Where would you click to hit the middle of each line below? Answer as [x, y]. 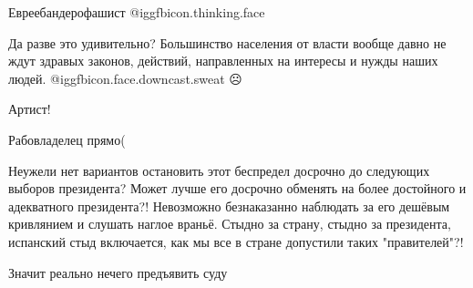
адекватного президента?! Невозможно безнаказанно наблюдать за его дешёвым [229, 206]
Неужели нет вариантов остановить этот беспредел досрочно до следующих [219, 170]
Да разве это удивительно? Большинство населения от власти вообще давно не [227, 42]
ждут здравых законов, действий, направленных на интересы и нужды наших [223, 61]
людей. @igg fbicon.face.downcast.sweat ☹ [125, 78]
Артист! [30, 109]
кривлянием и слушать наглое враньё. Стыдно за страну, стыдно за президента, [230, 224]
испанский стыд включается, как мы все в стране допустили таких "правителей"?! [236, 241]
